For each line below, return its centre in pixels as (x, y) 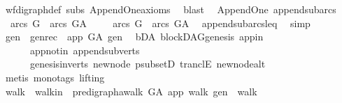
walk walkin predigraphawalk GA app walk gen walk (131, 91)
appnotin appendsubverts (85, 50)
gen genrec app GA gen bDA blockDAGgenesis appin (134, 37)
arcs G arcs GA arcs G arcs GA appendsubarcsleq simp (160, 23)
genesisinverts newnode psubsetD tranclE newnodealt (148, 64)
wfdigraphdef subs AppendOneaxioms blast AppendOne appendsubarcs (171, 9)
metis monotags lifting (55, 77)
